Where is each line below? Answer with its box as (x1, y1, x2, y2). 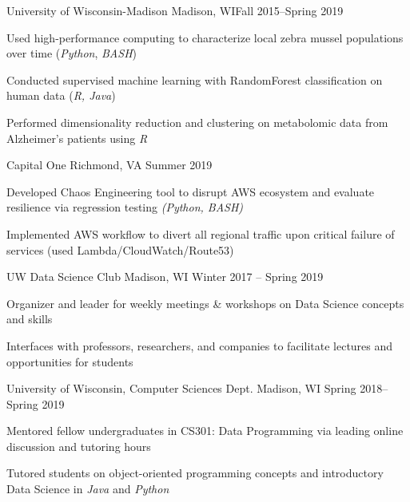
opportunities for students (6, 353, 133, 370)
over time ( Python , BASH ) (6, 45, 137, 61)
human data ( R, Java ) (6, 87, 116, 104)
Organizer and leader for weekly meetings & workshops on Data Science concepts (6, 294, 404, 311)
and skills (6, 310, 53, 327)
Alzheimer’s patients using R (6, 129, 148, 146)
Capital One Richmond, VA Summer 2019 (6, 156, 213, 173)
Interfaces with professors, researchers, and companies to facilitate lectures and (6, 337, 393, 354)
